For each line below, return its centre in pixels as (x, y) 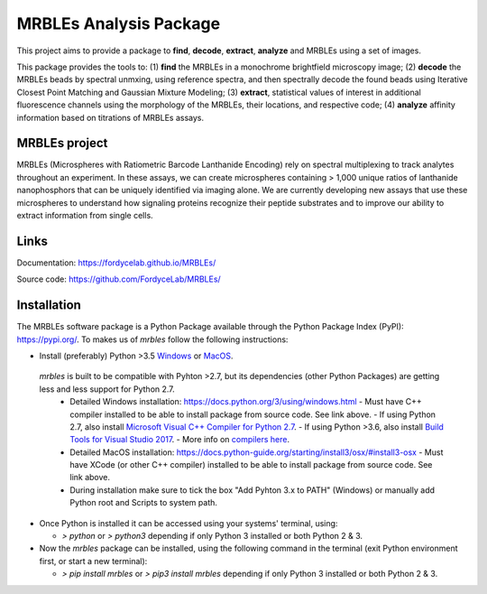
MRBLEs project (62, 143)
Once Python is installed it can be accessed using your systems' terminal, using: (188, 523)
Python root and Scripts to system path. (144, 503)
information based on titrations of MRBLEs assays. (110, 117)
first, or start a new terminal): (93, 561)
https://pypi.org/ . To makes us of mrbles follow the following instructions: (152, 339)
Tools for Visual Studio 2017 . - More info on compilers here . (180, 440)
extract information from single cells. (85, 215)
